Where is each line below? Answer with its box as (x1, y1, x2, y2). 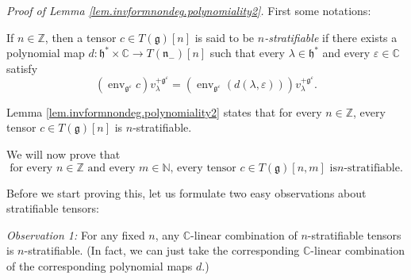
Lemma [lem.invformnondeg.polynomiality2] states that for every (6, 103, 322, 120)
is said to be (194, 29, 255, 45)
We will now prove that (6, 145, 121, 162)
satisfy (6, 59, 38, 76)
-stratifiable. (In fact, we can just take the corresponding (24, 242, 300, 259)
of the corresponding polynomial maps (6, 257, 193, 274)
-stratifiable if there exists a (264, 29, 398, 45)
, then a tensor (44, 29, 117, 45)
